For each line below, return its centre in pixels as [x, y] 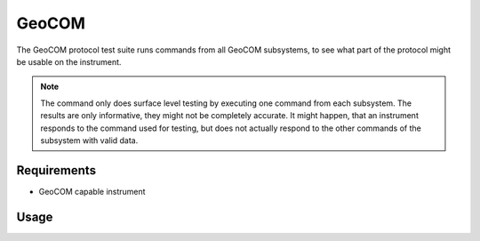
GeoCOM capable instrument [92, 191]
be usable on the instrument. [69, 61]
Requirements [56, 170]
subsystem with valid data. [89, 140]
